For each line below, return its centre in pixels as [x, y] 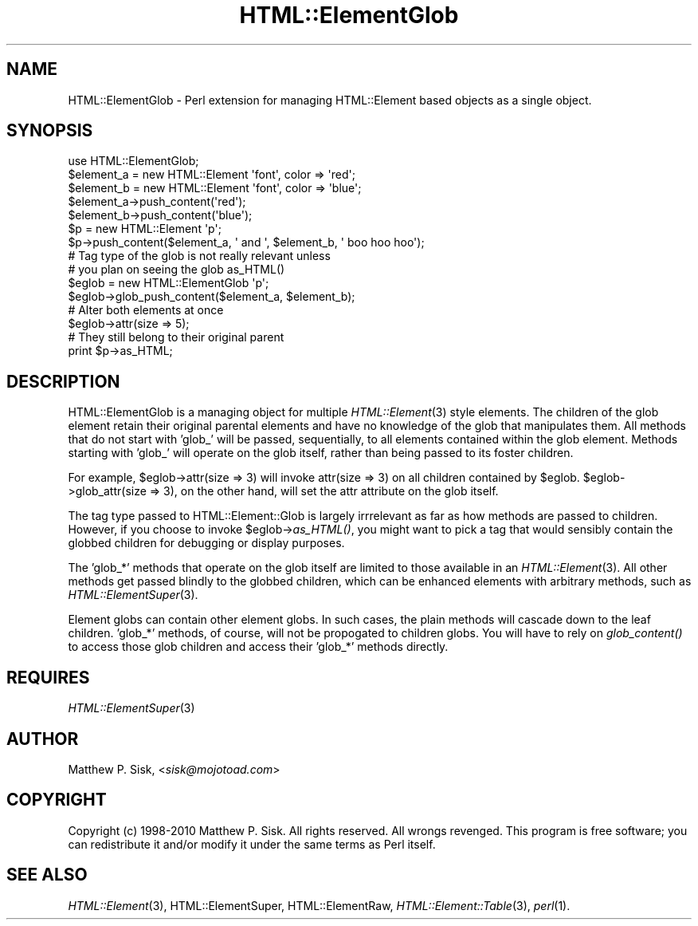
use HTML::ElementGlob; [133, 161]
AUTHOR [43, 739]
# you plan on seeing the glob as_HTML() [176, 270]
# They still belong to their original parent [176, 337]
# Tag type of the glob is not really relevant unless [199, 256]
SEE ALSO [47, 875]
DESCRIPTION [63, 381]
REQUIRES [48, 677]
